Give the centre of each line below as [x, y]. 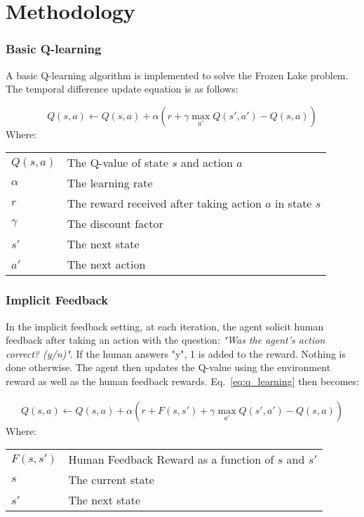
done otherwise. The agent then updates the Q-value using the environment [168, 367]
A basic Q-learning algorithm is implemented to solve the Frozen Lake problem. [177, 75]
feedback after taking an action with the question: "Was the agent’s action [166, 340]
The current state [111, 480]
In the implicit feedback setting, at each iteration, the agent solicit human [165, 326]
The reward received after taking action [164, 203]
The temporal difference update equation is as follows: [122, 89]
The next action [106, 264]
